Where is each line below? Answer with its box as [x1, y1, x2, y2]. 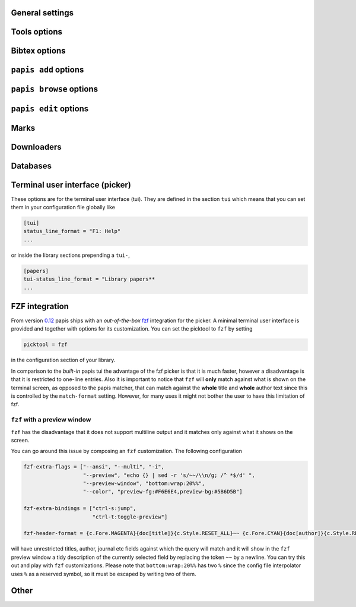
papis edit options [11, 103, 89, 114]
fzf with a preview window [11, 416, 91, 424]
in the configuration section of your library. [11, 357, 116, 364]
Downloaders [11, 141, 62, 152]
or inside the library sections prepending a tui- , [11, 251, 131, 259]
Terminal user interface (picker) [11, 180, 132, 190]
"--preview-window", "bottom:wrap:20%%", [82, 480, 205, 487]
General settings [11, 8, 74, 18]
